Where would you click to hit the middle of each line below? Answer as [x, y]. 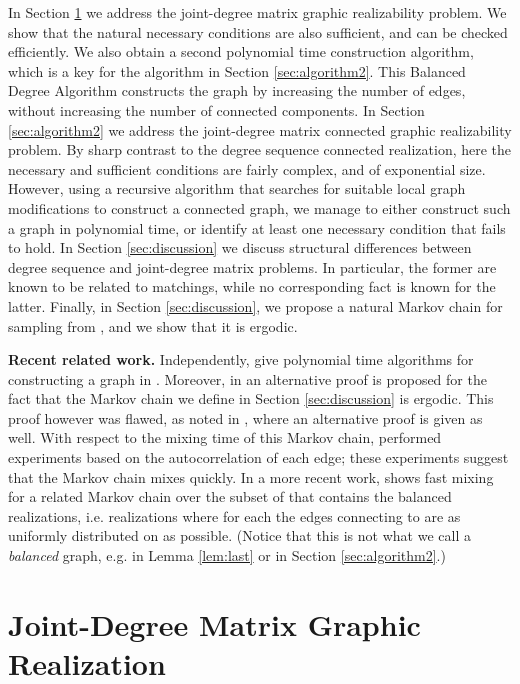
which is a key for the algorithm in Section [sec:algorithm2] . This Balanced [237, 70]
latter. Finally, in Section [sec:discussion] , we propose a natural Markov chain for [255, 305]
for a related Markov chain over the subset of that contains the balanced [230, 496]
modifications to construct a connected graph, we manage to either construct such [259, 207]
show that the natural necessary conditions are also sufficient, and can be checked [258, 31]
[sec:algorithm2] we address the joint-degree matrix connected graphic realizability [260, 129]
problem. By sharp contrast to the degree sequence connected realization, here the [260, 149]
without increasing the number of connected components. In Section [216, 109]
